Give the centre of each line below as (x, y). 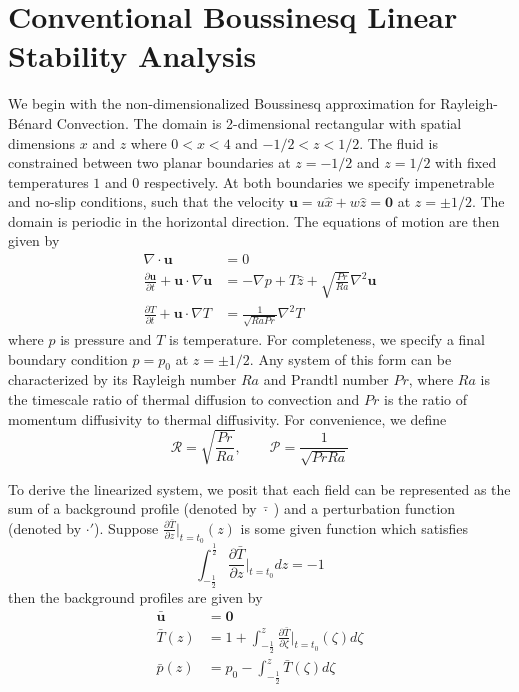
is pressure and (106, 338)
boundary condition (68, 358)
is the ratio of (425, 398)
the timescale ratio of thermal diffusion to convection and (184, 398)
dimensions (42, 142)
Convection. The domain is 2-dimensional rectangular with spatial (259, 122)
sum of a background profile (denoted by (132, 508)
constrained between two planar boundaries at (149, 162)
